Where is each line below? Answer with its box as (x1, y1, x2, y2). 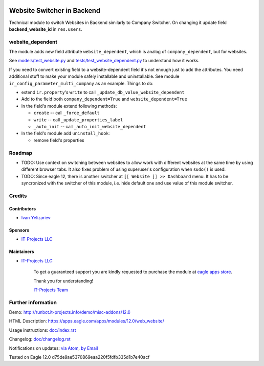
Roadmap (9, 149, 33, 156)
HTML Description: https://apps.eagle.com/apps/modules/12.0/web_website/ (9, 318, 164, 324)
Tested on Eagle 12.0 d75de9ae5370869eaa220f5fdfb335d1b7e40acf (9, 354, 150, 360)
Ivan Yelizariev (21, 215, 51, 220)
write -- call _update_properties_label (33, 116, 123, 122)
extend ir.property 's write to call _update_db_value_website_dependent (21, 90, 185, 95)
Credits (9, 192, 27, 199)
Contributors (9, 206, 36, 211)
